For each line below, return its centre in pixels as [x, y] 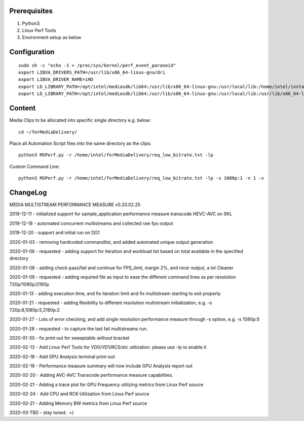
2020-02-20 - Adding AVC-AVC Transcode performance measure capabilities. [91, 375]
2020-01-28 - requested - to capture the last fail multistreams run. [79, 329]
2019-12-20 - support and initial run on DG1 [54, 233]
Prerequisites [31, 11]
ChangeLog [28, 192]
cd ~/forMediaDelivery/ [48, 132]
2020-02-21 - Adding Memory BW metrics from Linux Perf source [78, 403]
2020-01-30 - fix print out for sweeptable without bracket [69, 338]
